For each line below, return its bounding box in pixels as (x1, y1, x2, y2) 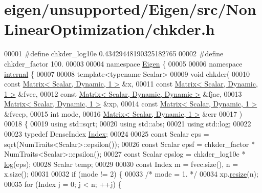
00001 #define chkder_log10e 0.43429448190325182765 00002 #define (4, 48, 224, 59)
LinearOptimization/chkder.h (4, 18, 215, 39)
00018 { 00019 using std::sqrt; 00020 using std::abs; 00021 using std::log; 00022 (4, 118, 251, 129)
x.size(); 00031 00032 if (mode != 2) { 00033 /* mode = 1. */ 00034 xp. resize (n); (4, 168, 258, 179)
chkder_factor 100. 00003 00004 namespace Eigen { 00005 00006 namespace (4, 58, 243, 69)
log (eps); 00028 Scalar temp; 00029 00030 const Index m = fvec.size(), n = (4, 158, 238, 169)
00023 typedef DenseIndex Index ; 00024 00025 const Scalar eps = (4, 128, 209, 139)
